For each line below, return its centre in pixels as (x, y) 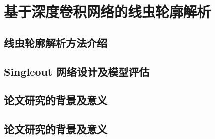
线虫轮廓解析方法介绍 (56, 42)
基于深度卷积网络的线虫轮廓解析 (107, 12)
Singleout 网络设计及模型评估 (77, 71)
